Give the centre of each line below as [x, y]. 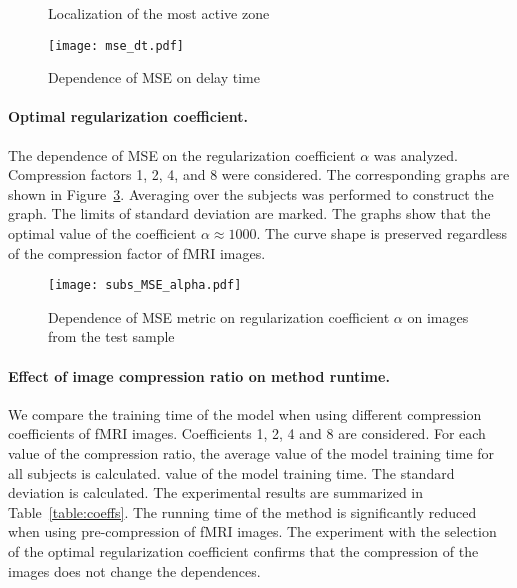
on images [438, 316]
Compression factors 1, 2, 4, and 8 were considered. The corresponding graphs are [259, 174]
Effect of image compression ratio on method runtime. [199, 375]
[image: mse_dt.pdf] [116, 45]
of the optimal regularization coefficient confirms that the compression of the [243, 551]
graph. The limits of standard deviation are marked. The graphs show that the [249, 213]
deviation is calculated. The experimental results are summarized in [216, 492]
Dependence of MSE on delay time [154, 77]
